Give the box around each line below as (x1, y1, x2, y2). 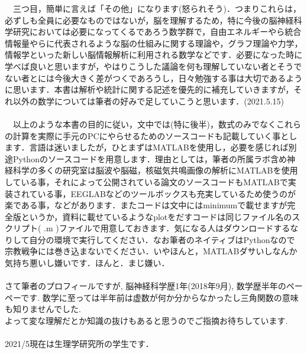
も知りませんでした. (5, 303, 81, 315)
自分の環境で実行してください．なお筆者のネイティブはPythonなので (29, 233, 295, 245)
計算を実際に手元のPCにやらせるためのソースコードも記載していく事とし (12, 129, 298, 142)
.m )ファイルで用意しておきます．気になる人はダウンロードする (44, 222, 290, 234)
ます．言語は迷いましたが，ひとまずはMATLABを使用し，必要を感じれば (5, 141, 289, 153)
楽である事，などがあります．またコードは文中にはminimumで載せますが (5, 199, 287, 211)
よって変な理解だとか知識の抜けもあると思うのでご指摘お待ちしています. (5, 314, 288, 327)
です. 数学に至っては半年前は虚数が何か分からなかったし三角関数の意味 (21, 291, 299, 303)
